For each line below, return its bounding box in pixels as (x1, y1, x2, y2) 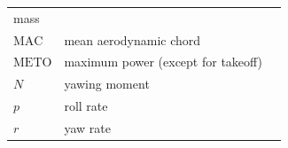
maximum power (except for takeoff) (64, 52, 263, 71)
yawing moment (64, 74, 150, 93)
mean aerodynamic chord (64, 30, 201, 49)
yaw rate (64, 118, 111, 136)
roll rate (64, 97, 108, 115)
